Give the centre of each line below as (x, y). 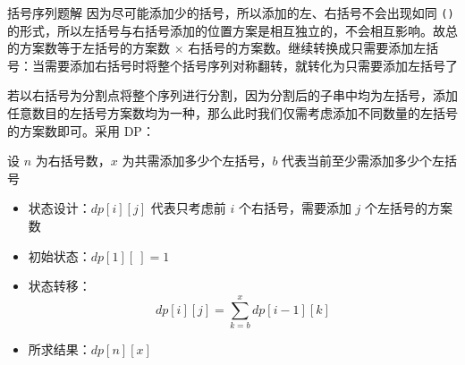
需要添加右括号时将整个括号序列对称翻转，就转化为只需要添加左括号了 (251, 65)
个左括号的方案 (409, 208)
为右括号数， (73, 161)
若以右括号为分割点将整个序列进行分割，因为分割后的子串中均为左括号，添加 (232, 95)
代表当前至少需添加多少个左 (364, 161)
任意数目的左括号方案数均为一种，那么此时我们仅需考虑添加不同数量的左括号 (232, 113)
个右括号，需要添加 (295, 208)
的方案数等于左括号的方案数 (89, 48)
